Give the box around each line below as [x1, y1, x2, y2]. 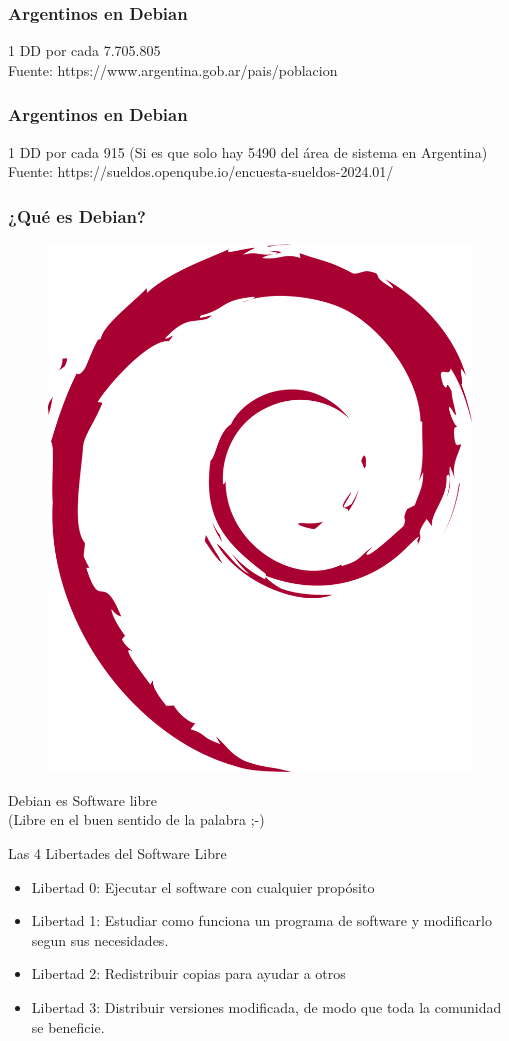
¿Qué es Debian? [8, 203, 146, 228]
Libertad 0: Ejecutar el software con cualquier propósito [31, 876, 375, 897]
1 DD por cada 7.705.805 [8, 40, 161, 61]
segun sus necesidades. [31, 929, 169, 950]
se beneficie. [31, 1016, 105, 1037]
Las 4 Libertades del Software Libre [8, 843, 227, 863]
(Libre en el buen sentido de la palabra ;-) [8, 809, 265, 830]
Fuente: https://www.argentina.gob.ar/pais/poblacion [8, 59, 338, 80]
